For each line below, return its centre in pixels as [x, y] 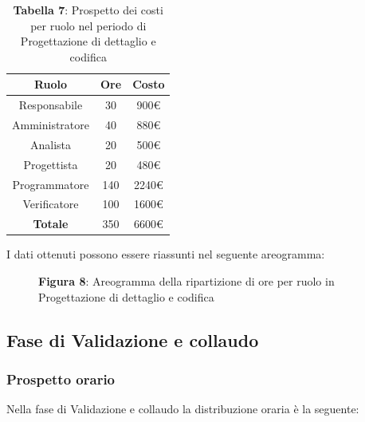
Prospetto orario [61, 379]
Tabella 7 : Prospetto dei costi [88, 10]
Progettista [51, 164]
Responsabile [51, 105]
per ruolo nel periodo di [88, 25]
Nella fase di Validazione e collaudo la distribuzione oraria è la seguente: [183, 409]
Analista [51, 144]
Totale [51, 224]
